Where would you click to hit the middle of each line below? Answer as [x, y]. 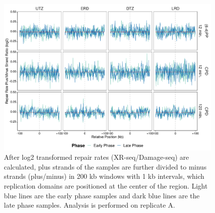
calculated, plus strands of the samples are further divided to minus [105, 166]
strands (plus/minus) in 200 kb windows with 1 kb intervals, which [104, 176]
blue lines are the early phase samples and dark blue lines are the [102, 195]
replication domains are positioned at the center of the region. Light [106, 186]
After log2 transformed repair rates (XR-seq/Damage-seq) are [97, 157]
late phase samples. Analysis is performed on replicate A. [90, 205]
